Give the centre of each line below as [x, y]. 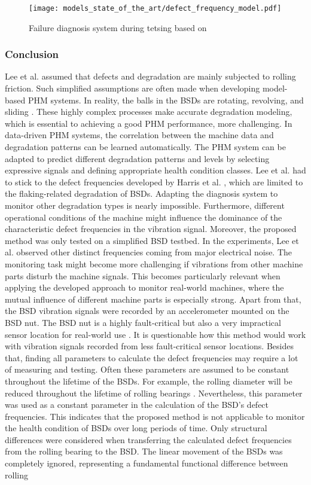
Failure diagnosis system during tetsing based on [118, 27]
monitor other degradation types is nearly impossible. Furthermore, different [145, 205]
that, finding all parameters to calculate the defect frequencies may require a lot [152, 357]
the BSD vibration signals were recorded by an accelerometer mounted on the [147, 311]
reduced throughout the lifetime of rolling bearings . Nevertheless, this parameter [154, 393]
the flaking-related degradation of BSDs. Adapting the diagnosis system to [141, 193]
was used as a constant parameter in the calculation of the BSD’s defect [137, 405]
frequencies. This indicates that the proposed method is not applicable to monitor [155, 416]
